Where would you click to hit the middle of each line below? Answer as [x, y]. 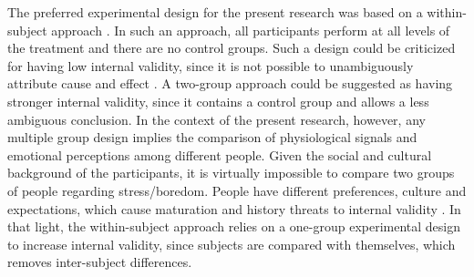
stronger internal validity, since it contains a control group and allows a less [218, 101]
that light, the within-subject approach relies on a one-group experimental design [234, 226]
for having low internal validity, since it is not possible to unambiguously [211, 65]
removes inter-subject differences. [100, 262]
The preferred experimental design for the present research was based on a [215, 12]
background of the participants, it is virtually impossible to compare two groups [231, 173]
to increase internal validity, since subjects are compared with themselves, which [232, 244]
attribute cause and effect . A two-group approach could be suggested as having [230, 83]
